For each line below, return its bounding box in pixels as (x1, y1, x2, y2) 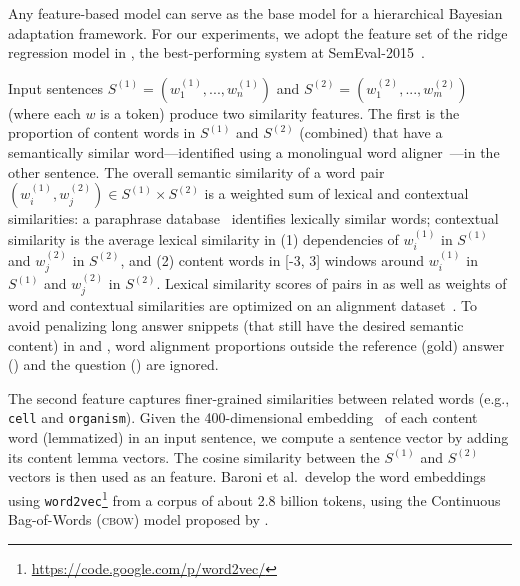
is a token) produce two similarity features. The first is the (100, 102, 460, 123)
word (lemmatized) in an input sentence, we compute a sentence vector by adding (8, 427, 509, 448)
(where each (8, 102, 81, 123)
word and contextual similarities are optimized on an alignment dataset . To (8, 295, 477, 316)
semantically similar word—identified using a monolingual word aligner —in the (8, 141, 500, 162)
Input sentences (8, 77, 104, 98)
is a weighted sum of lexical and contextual (204, 183, 469, 204)
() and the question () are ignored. (8, 354, 219, 375)
